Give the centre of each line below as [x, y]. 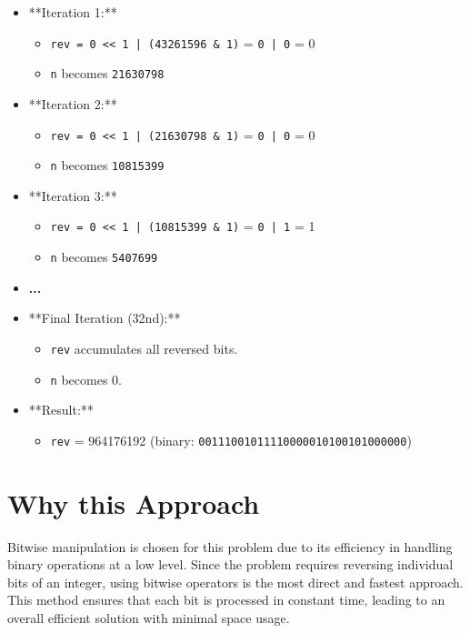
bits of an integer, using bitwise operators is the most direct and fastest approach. [235, 582]
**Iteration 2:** [73, 103]
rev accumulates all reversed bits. [144, 348]
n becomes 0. [86, 379]
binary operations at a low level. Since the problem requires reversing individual [230, 564]
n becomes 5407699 [104, 257]
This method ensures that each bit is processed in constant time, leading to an [226, 600]
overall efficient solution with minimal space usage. [149, 617]
